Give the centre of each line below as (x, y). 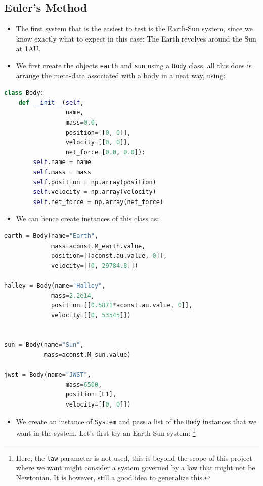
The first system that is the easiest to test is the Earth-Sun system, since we (134, 29)
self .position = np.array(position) (95, 182)
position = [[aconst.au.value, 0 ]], (109, 256)
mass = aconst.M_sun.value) (87, 355)
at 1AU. (28, 48)
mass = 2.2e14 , (73, 295)
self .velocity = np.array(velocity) (95, 192)
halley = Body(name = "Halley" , (55, 285)
